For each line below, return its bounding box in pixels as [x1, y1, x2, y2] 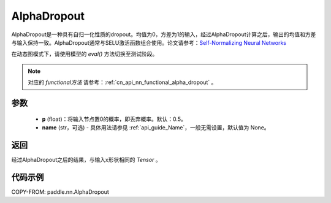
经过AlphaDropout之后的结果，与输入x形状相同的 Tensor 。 [11, 156, 161, 163]
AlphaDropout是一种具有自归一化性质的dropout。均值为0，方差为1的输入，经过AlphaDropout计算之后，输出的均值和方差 [11, 31, 316, 38]
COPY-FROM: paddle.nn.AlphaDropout [11, 188, 110, 196]
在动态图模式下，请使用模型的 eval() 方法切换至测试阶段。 [11, 50, 158, 58]
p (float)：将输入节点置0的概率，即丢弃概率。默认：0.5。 [42, 115, 186, 123]
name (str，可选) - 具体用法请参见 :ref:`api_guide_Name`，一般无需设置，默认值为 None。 [42, 123, 270, 131]
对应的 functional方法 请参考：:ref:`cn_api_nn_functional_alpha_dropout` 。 [28, 79, 217, 86]
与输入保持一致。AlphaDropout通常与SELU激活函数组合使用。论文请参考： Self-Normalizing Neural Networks [11, 39, 286, 46]
